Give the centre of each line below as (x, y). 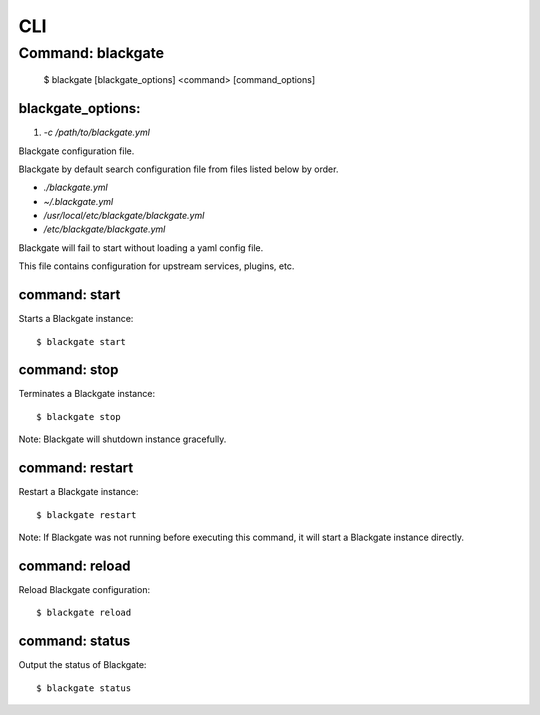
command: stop (68, 370)
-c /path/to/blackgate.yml (96, 132)
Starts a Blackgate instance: (76, 319)
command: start (69, 295)
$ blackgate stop (78, 416)
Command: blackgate (91, 53)
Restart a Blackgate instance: (78, 492)
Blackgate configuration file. (76, 151)
